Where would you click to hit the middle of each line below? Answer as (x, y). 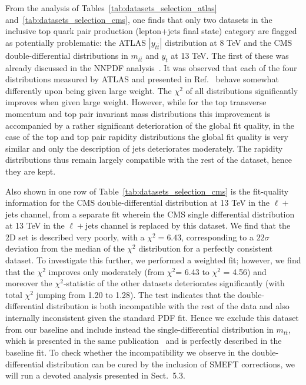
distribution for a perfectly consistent (206, 248)
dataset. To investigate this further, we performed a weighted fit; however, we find (153, 260)
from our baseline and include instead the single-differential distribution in (139, 329)
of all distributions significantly (242, 90)
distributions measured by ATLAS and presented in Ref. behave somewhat (142, 79)
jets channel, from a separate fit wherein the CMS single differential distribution (150, 214)
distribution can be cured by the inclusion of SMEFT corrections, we (171, 364)
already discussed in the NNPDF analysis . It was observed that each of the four (151, 67)
